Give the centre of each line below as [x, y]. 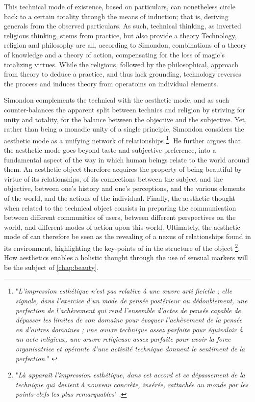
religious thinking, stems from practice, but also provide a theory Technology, [120, 35]
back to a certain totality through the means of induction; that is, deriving [116, 16]
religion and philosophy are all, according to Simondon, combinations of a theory [126, 45]
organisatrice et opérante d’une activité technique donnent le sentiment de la [130, 348]
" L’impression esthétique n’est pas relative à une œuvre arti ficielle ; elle [124, 291]
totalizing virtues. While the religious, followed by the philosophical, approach [121, 64]
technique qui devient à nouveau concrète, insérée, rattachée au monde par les [132, 384]
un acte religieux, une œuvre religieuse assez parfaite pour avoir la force [123, 339]
